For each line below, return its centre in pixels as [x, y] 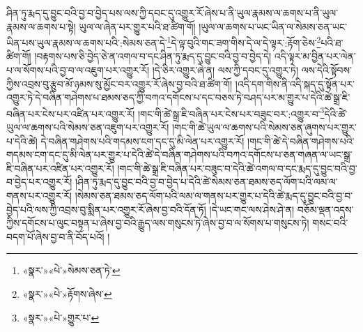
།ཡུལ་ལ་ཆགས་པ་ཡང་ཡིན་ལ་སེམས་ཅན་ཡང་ [273, 26]
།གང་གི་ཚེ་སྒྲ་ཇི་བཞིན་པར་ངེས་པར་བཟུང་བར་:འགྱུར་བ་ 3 [231, 112]
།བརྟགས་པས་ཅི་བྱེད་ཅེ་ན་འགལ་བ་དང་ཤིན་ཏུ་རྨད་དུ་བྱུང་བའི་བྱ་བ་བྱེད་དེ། [153, 56]
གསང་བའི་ [330, 223]
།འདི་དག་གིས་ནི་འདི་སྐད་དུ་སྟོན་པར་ [295, 83]
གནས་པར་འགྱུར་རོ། [39, 196]
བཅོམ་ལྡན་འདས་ [325, 209]
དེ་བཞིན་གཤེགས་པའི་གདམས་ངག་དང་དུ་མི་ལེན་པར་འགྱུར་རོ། [142, 141]
